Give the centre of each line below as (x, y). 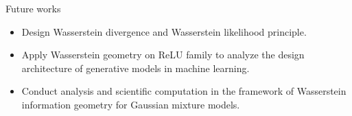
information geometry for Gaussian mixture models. (131, 104)
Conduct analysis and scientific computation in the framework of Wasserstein (184, 91)
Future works (33, 8)
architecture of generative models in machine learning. (136, 68)
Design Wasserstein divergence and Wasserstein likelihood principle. (164, 31)
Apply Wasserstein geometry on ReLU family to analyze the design (163, 55)
